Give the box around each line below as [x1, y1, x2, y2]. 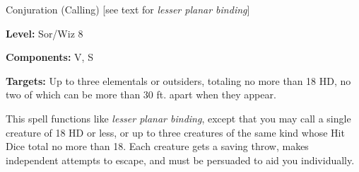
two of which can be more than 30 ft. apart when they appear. [6, 87, 276, 102]
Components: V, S [6, 50, 93, 64]
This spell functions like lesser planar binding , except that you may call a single [6, 110, 351, 125]
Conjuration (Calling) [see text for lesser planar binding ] [6, 2, 250, 16]
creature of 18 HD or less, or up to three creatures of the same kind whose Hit [6, 125, 345, 139]
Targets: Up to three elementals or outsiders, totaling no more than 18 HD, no [6, 73, 351, 88]
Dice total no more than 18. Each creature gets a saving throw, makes [6, 139, 309, 154]
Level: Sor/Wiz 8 [6, 25, 83, 40]
